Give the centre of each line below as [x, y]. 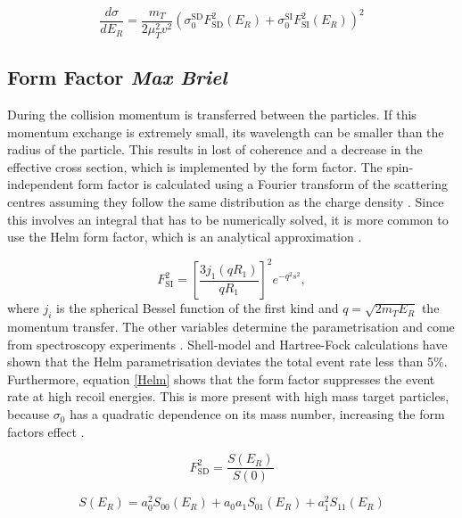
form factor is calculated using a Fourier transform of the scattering [263, 184]
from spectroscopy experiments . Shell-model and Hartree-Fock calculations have [227, 344]
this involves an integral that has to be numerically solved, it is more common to [228, 219]
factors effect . [46, 431]
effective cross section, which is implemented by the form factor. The [195, 166]
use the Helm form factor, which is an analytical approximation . [185, 237]
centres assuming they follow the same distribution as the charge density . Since [226, 202]
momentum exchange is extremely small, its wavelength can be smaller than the [226, 132]
